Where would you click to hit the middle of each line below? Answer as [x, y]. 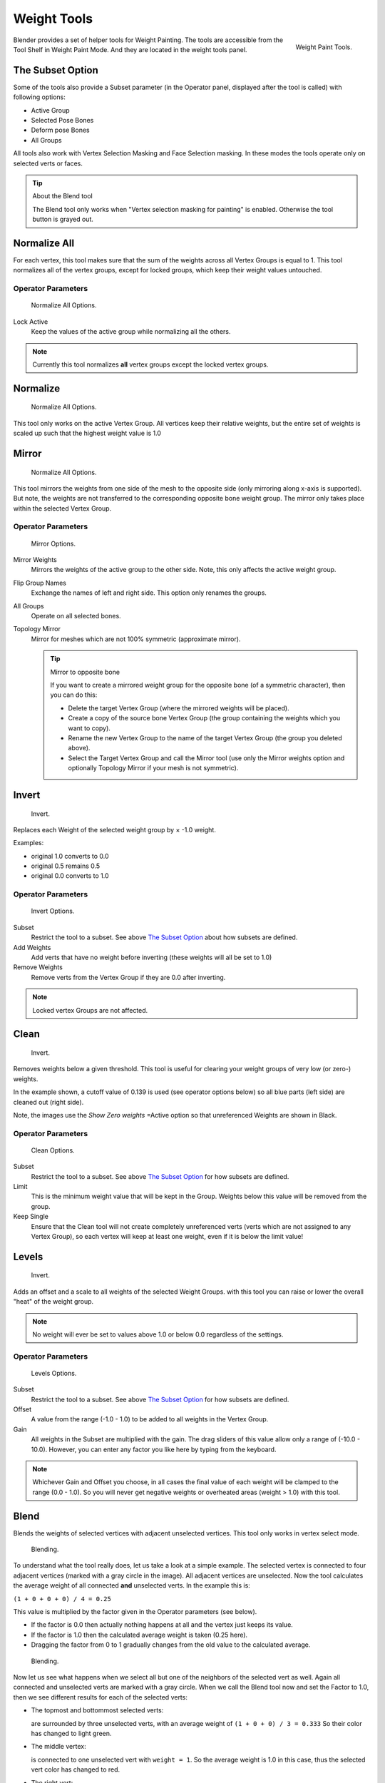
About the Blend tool [62, 196]
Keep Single [31, 1217]
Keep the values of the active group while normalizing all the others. [131, 332]
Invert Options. [53, 911]
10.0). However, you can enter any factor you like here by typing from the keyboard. [154, 1449]
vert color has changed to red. [76, 1769]
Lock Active [31, 322]
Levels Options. [54, 1373]
